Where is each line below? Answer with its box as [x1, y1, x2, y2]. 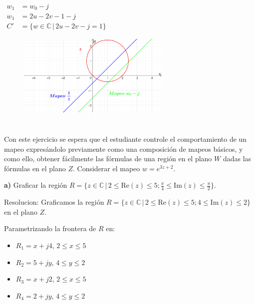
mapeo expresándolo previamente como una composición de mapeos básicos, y [4, 143, 243, 154]
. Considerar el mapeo [73, 163, 140, 173]
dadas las [223, 153, 252, 164]
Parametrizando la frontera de [4, 223, 96, 234]
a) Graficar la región [4, 180, 67, 190]
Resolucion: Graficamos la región [4, 197, 104, 207]
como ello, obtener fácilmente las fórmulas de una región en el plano [4, 153, 212, 164]
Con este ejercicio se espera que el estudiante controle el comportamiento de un [4, 133, 247, 144]
